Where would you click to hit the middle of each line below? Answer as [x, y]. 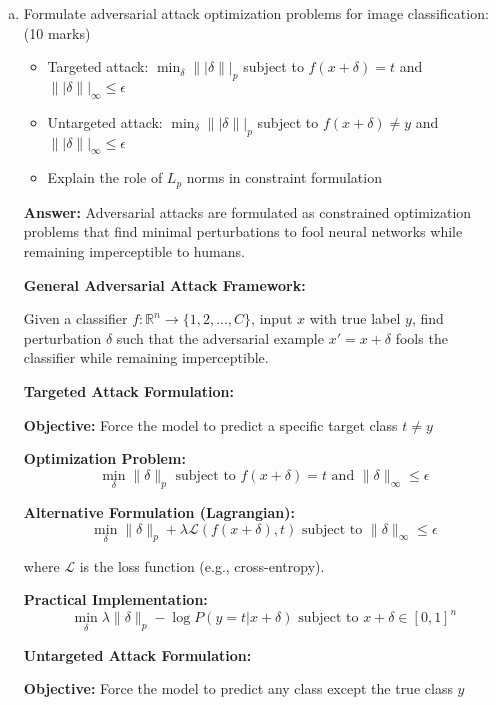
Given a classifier [75, 318]
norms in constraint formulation [284, 177]
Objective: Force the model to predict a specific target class [210, 424]
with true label [355, 318]
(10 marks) [57, 32]
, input [272, 318]
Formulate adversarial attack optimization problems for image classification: [256, 13]
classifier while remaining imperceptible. [146, 357]
